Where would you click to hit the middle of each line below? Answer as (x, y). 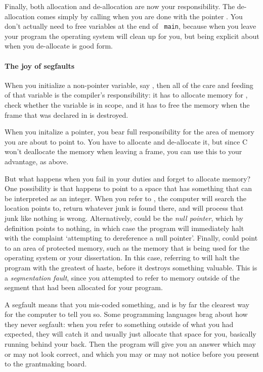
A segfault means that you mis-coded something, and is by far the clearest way (127, 304)
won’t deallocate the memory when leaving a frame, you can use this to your (123, 151)
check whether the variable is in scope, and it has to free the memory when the (127, 105)
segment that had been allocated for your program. (84, 287)
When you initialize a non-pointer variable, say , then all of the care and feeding (129, 85)
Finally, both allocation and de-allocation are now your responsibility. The (120, 6)
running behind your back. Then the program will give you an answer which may (130, 344)
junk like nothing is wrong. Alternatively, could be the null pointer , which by (124, 218)
